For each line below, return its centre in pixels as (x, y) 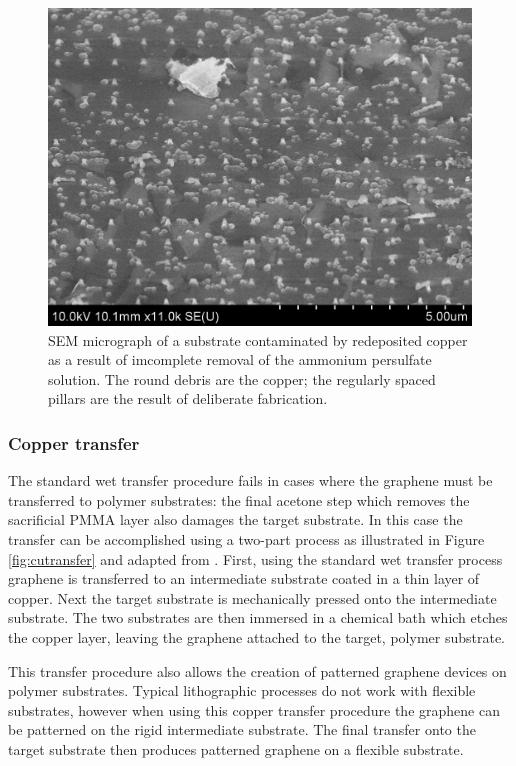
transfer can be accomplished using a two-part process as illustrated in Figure (246, 538)
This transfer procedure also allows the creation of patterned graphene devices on (257, 670)
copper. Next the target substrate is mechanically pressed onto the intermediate (252, 597)
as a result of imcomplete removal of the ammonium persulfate (240, 359)
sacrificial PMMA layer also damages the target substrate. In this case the (235, 519)
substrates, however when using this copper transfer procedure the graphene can (254, 709)
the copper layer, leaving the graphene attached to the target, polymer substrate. (256, 636)
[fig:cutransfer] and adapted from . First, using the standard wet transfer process (255, 558)
